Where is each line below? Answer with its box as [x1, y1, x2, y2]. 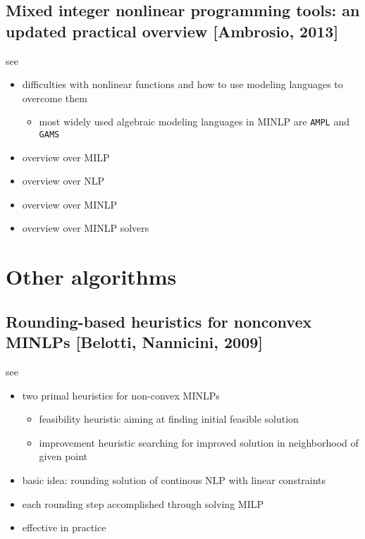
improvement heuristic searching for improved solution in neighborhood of [39, 435, 359, 450]
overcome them [22, 90, 87, 105]
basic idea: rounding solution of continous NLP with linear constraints [22, 473, 326, 487]
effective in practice [22, 520, 106, 535]
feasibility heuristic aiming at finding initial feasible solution [39, 411, 299, 426]
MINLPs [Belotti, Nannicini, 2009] [6, 331, 263, 353]
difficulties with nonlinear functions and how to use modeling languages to [22, 77, 343, 92]
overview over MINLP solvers [22, 221, 149, 235]
